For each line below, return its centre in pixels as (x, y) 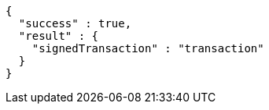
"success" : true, (75, 23)
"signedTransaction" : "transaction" (148, 48)
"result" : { (59, 36)
